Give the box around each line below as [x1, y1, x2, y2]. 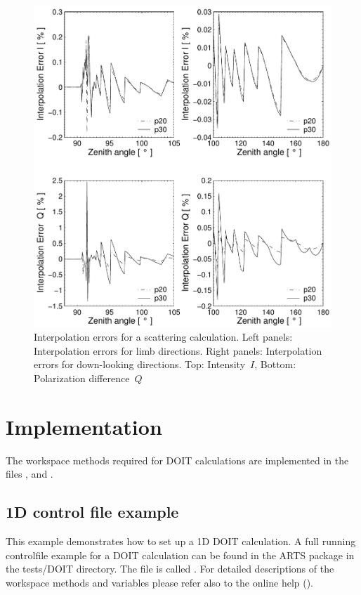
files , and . [6, 466, 53, 481]
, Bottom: [254, 357, 296, 372]
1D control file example [6, 501, 179, 523]
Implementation [6, 412, 162, 440]
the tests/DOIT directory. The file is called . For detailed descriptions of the [6, 561, 334, 576]
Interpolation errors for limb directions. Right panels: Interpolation [34, 343, 322, 358]
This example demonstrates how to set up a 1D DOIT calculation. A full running [6, 533, 356, 548]
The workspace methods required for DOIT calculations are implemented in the [6, 452, 349, 467]
